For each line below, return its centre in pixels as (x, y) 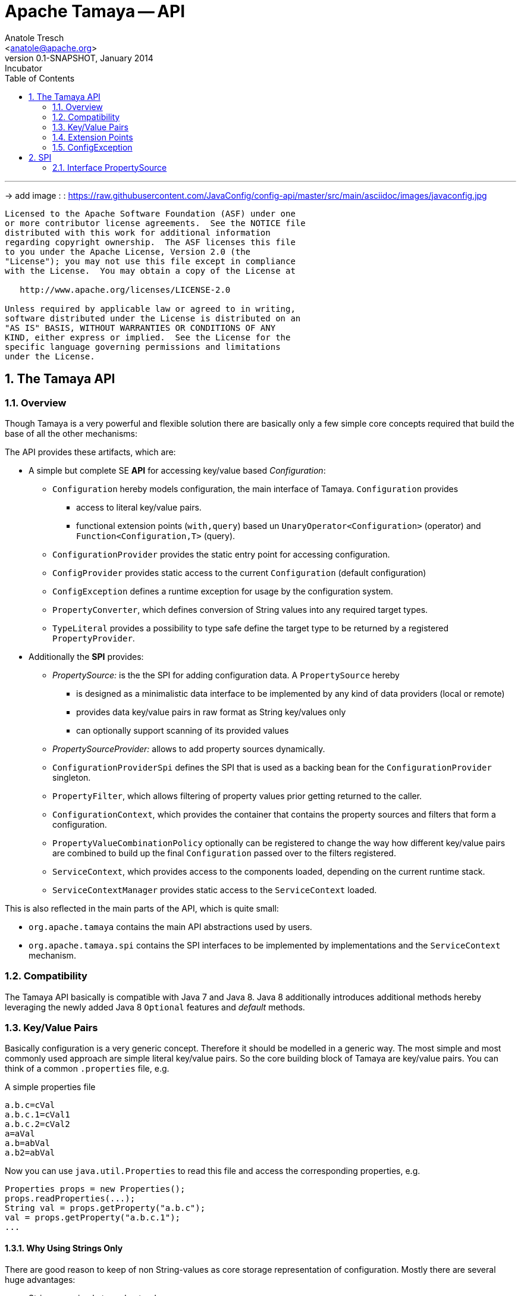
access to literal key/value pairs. (139, 507)
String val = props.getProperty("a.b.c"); (105, 1208)
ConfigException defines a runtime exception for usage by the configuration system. (223, 591)
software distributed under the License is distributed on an (153, 318)
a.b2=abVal (30, 1153)
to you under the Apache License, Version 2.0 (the (128, 251)
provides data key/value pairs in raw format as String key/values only (211, 712)
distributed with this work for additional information (138, 232)
